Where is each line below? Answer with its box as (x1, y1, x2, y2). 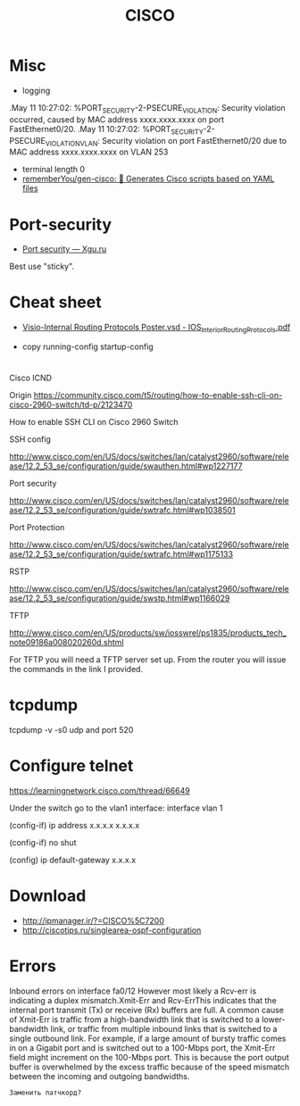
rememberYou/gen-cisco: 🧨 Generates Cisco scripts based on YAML (21, 173, 275, 184)
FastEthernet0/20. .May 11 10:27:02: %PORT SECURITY (9, 123, 204, 137)
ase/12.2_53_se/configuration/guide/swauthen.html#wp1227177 (9, 461, 243, 471)
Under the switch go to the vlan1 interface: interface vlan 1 (9, 802, 223, 813)
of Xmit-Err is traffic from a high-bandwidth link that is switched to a (9, 1014, 261, 1025)
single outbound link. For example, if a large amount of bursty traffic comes (9, 1033, 287, 1044)
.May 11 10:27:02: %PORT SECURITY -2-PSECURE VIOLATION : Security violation (9, 102, 286, 115)
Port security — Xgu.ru (21, 244, 107, 254)
